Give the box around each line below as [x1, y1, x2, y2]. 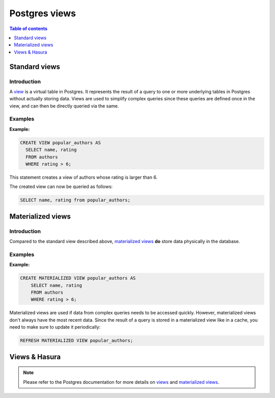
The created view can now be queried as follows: [9, 183, 113, 190]
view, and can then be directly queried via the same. [9, 102, 119, 109]
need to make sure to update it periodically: [9, 324, 101, 330]
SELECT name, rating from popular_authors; [20, 197, 131, 203]
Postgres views [9, 8, 76, 19]
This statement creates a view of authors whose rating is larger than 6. [9, 174, 158, 180]
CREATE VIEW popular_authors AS [20, 140, 101, 145]
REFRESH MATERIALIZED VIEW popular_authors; [20, 338, 133, 343]
